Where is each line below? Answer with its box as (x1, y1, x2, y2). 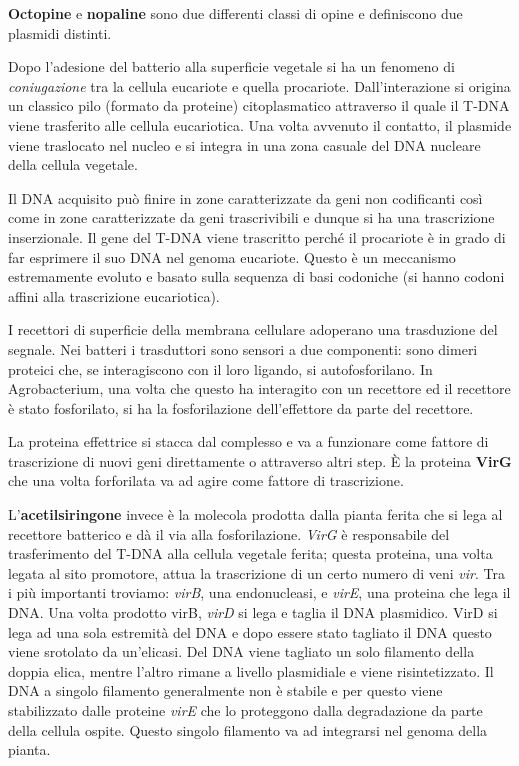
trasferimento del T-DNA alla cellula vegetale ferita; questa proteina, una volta (8, 543, 493, 564)
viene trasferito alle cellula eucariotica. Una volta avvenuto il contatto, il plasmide (8, 114, 512, 135)
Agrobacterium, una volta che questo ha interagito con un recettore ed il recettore (8, 378, 511, 399)
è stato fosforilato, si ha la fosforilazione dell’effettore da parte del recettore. (8, 397, 474, 418)
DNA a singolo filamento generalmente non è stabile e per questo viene (8, 680, 443, 701)
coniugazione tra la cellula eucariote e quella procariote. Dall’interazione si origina (8, 75, 511, 96)
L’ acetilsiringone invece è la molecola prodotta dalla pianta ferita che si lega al (8, 504, 503, 525)
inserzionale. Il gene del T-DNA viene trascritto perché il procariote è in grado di (8, 226, 506, 247)
